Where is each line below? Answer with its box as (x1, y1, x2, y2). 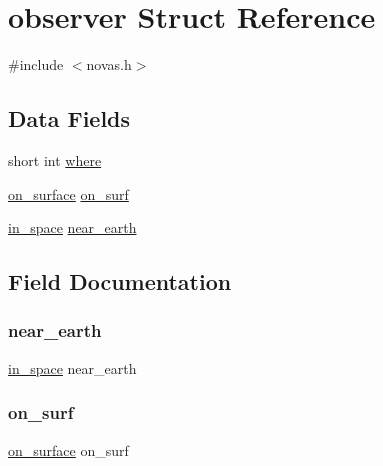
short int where (8, 149, 102, 170)
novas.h (86, 54, 132, 75)
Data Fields (8, 103, 131, 134)
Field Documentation (8, 266, 232, 297)
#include (8, 54, 64, 75)
